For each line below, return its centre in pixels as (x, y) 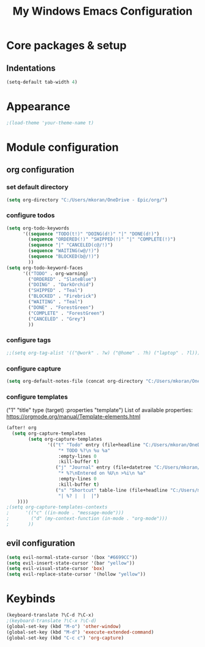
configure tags (29, 340)
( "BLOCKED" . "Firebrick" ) (63, 296)
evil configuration (41, 544)
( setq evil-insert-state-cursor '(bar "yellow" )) (71, 563)
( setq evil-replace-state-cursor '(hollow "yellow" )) (76, 574)
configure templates (37, 397)
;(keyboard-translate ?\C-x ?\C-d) (52, 621)
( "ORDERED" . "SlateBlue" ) (63, 279)
